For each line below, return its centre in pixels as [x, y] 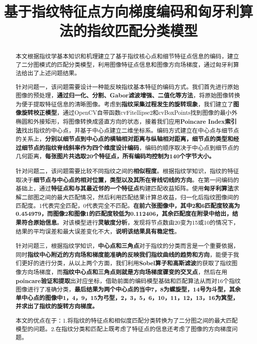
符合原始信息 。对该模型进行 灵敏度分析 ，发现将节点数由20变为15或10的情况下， [130, 222]
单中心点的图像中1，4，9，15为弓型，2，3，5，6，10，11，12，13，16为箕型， [127, 298]
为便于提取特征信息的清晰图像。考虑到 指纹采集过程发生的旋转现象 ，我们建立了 [124, 104]
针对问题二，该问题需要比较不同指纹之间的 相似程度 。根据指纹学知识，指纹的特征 [127, 171]
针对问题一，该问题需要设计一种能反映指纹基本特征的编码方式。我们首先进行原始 [127, 87]
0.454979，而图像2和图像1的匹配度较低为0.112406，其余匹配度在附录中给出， [124, 214]
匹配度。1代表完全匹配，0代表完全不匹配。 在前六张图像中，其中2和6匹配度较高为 [128, 205]
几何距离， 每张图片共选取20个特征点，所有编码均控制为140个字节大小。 [115, 156]
